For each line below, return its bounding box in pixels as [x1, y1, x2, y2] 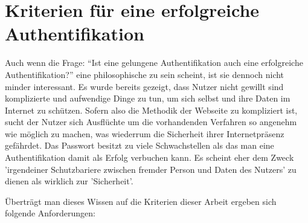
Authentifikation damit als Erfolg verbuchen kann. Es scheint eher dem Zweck [5, 151, 294, 164]
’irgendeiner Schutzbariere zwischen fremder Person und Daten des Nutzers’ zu [5, 163, 297, 175]
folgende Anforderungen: [5, 207, 95, 219]
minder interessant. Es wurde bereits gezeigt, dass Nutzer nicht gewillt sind [5, 80, 284, 92]
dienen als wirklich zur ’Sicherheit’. [5, 175, 133, 187]
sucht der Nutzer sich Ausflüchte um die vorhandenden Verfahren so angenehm [5, 115, 297, 128]
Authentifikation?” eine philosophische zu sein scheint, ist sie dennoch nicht [5, 68, 284, 80]
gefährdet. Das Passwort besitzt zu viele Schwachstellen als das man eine [5, 139, 274, 152]
